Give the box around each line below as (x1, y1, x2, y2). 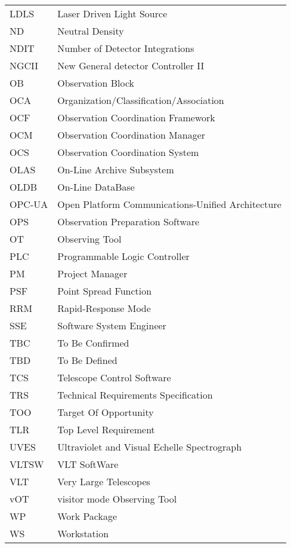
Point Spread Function (57, 284, 152, 298)
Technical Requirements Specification (57, 388, 213, 402)
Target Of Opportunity (57, 405, 154, 419)
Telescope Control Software (57, 371, 171, 384)
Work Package (57, 509, 117, 523)
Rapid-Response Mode (57, 301, 151, 315)
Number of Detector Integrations (57, 41, 194, 55)
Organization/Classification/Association (57, 93, 224, 107)
